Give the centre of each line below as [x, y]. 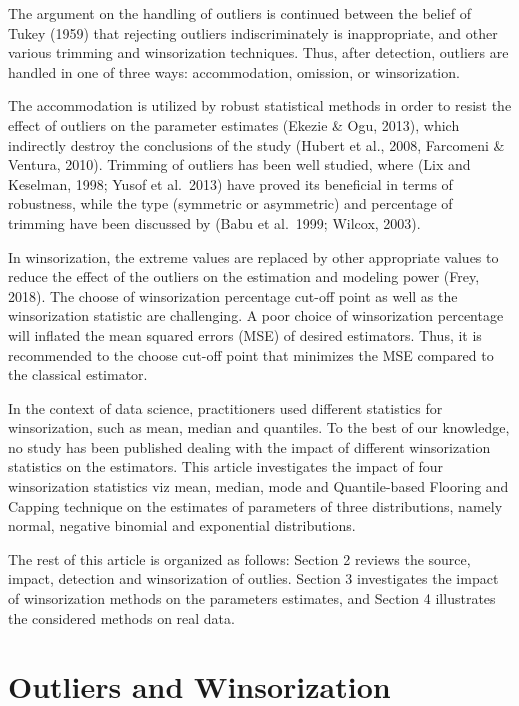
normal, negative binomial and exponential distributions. [182, 525]
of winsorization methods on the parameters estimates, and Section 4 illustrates [252, 598]
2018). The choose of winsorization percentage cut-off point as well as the [233, 295]
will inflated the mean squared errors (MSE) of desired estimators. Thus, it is [245, 334]
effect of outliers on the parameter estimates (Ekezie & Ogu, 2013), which [234, 124]
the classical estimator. [78, 374]
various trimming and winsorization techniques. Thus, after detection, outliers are [258, 52]
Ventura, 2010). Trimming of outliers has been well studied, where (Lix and [239, 164]
